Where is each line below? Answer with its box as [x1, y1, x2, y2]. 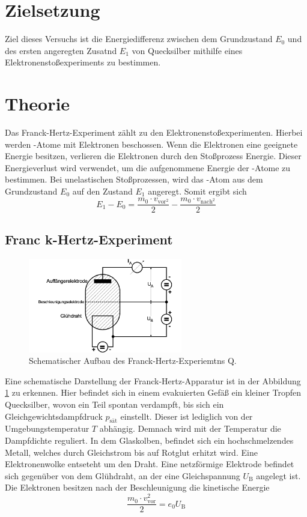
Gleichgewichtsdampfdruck [5, 410, 103, 422]
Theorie [5, 91, 70, 116]
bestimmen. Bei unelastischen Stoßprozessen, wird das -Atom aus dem [5, 173, 263, 186]
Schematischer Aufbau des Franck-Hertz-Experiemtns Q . [29, 354, 237, 367]
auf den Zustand [72, 185, 133, 197]
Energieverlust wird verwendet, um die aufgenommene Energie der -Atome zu [5, 161, 291, 174]
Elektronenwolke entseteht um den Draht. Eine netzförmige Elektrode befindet [5, 458, 294, 470]
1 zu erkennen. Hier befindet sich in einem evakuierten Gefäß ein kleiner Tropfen [5, 386, 302, 399]
